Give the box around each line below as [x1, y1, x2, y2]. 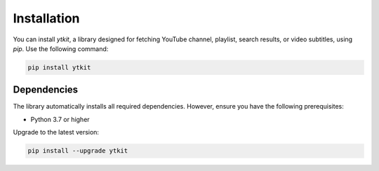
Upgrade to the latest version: [13, 128, 100, 137]
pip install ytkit [27, 63, 91, 71]
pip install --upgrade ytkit [27, 147, 128, 155]
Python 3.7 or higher [30, 115, 91, 123]
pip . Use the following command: [13, 44, 109, 53]
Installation [13, 11, 80, 26]
